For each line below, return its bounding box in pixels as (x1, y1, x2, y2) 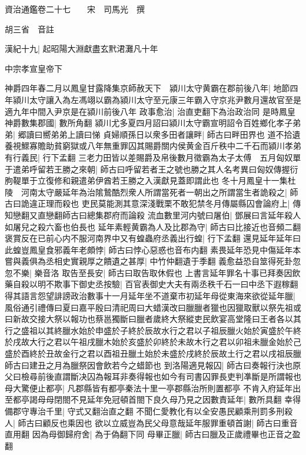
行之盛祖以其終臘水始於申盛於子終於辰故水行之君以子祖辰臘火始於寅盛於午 (5, 324, 293, 336)
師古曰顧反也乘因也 (18, 416, 92, 429)
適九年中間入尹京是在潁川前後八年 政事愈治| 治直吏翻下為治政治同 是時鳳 (5, 105, 287, 117)
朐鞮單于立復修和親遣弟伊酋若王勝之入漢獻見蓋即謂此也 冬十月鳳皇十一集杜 (5, 174, 296, 187)
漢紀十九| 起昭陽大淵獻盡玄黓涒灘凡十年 (5, 42, 158, 55)
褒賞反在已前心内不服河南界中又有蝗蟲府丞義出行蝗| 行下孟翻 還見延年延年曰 (5, 232, 301, 244)
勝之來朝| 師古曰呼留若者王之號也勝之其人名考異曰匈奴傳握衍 (62, 162, 298, 175)
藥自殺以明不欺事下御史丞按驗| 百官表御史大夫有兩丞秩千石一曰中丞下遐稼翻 (5, 278, 298, 290)
